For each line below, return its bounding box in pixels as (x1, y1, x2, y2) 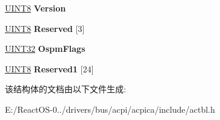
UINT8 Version (5, 2, 66, 14)
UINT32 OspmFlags (5, 42, 85, 55)
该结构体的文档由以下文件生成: (5, 83, 126, 95)
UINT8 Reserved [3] (5, 22, 85, 34)
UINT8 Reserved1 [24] (5, 62, 94, 75)
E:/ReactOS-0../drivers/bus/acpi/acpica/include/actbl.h (5, 103, 215, 115)
